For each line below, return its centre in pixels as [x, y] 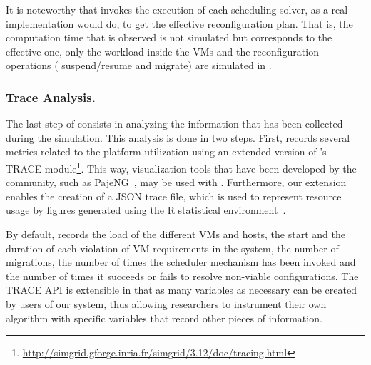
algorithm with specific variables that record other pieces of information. [164, 318]
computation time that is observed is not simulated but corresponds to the [169, 37]
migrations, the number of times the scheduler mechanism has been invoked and [181, 262]
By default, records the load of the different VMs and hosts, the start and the [176, 234]
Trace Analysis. [51, 97]
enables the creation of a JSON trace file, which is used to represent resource [174, 196]
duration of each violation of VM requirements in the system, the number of [172, 248]
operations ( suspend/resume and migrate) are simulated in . [139, 65]
